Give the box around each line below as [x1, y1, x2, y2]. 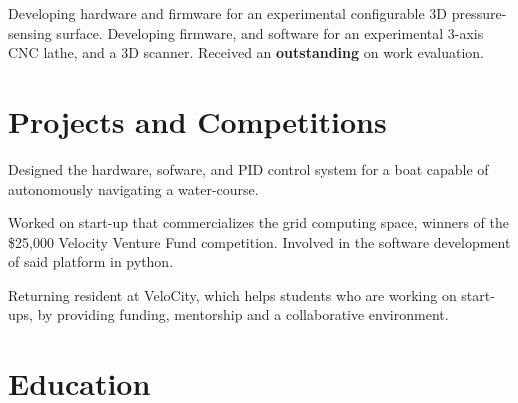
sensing [8, 22, 52, 43]
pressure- [451, 3, 507, 23]
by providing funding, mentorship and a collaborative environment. [37, 304, 449, 325]
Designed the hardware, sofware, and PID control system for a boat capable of [8, 158, 489, 179]
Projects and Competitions [8, 100, 387, 141]
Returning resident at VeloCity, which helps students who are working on [8, 284, 457, 305]
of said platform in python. [8, 251, 174, 272]
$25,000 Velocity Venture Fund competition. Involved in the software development [8, 231, 511, 252]
